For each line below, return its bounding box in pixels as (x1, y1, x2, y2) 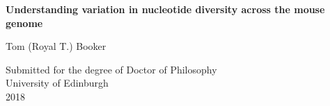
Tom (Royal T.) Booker (6, 39, 107, 53)
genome (6, 15, 43, 30)
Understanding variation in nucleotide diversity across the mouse (6, 2, 325, 16)
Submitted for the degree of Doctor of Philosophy (6, 62, 217, 76)
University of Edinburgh (6, 76, 109, 90)
